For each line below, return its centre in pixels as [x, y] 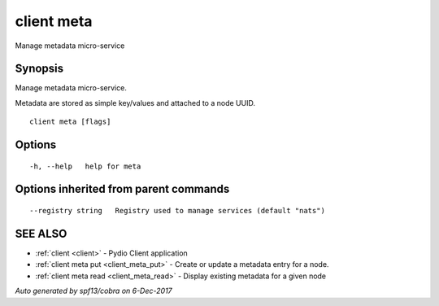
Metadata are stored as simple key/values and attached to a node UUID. [135, 103]
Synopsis [39, 69]
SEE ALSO [41, 233]
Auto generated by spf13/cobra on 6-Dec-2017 [93, 291]
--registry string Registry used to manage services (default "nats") [177, 211]
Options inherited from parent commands [122, 189]
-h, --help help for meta [85, 166]
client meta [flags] [70, 122]
